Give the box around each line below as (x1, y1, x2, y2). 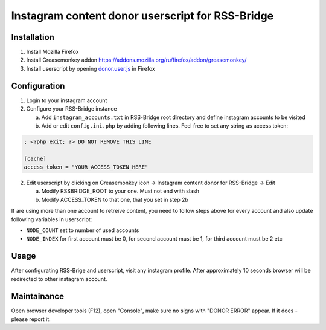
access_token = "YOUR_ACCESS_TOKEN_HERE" (24, 164, 149, 170)
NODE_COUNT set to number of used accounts (26, 227, 139, 234)
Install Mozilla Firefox (26, 48, 79, 56)
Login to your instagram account (26, 97, 107, 104)
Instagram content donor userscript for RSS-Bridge (11, 9, 274, 22)
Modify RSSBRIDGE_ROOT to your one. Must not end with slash (41, 187, 199, 195)
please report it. (11, 315, 51, 323)
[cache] (24, 155, 46, 162)
